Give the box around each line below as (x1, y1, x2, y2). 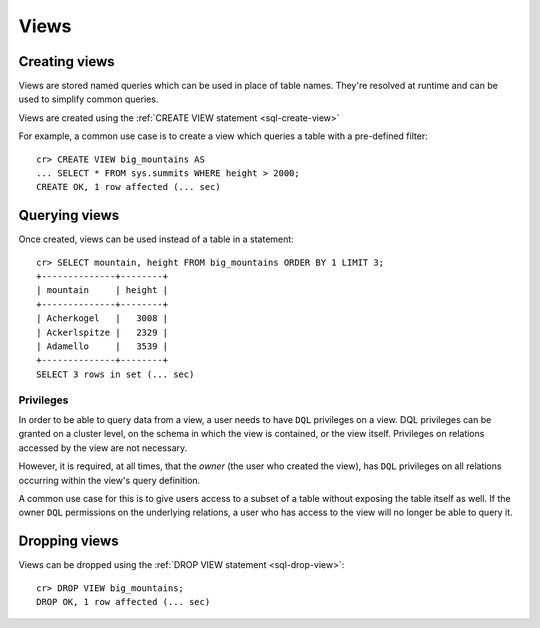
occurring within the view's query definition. (18, 474, 201, 486)
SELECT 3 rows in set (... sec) (36, 368, 195, 380)
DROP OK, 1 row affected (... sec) (36, 596, 211, 607)
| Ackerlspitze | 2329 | (36, 326, 169, 338)
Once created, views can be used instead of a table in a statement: (18, 233, 294, 245)
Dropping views (18, 533, 119, 550)
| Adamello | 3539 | (36, 341, 169, 352)
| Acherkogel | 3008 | (36, 313, 169, 324)
